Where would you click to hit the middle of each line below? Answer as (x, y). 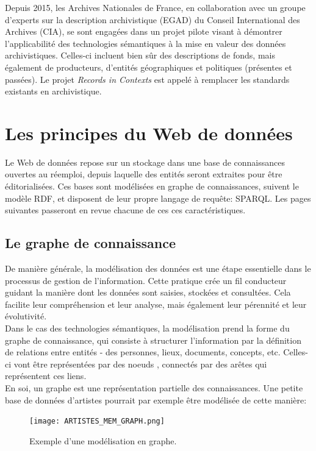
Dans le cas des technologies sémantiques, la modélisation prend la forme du (147, 328)
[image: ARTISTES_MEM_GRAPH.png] (97, 421)
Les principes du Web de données (149, 133)
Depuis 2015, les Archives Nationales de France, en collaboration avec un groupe (155, 7)
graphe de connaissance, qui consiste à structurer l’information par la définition (153, 340)
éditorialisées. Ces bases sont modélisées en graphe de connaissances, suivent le (152, 186)
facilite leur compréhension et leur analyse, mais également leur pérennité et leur (156, 304)
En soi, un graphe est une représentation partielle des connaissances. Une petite (154, 387)
